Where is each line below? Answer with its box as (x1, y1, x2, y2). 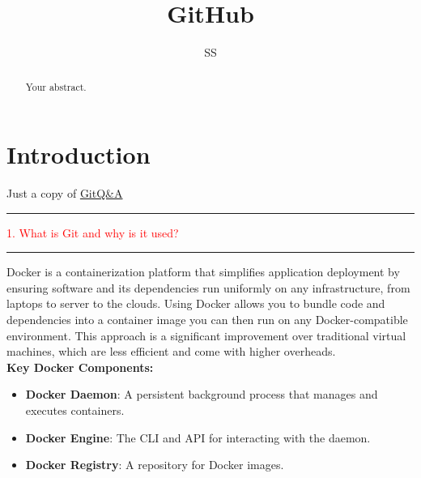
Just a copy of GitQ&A (6, 185, 123, 202)
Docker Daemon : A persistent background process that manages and (25, 386, 378, 403)
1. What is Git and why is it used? (6, 224, 179, 241)
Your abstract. (25, 79, 87, 93)
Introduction (6, 138, 151, 171)
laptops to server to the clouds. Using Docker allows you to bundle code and (6, 295, 385, 312)
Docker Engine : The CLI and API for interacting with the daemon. (25, 429, 371, 446)
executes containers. (25, 402, 125, 419)
